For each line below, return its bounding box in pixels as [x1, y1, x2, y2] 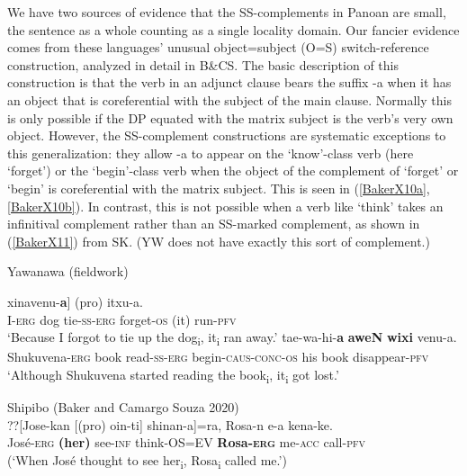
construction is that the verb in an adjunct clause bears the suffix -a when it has [7, 73, 452, 92]
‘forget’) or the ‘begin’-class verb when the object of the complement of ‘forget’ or [7, 161, 459, 180]
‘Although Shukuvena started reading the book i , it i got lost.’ [7, 364, 339, 386]
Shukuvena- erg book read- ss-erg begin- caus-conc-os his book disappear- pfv [7, 347, 429, 366]
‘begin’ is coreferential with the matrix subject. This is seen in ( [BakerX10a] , [7, 178, 430, 197]
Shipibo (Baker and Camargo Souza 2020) [7, 397, 239, 416]
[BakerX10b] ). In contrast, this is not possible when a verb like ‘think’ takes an [7, 196, 444, 215]
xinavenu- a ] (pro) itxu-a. [7, 292, 144, 310]
